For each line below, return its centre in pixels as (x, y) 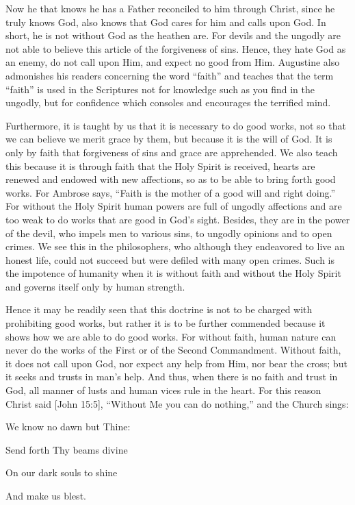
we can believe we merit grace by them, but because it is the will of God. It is (169, 139)
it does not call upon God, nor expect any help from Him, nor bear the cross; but (176, 363)
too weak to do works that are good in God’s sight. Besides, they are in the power (178, 219)
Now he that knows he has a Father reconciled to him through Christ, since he (170, 8)
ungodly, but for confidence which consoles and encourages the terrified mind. (168, 102)
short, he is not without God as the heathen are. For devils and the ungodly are (173, 35)
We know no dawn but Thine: (68, 427)
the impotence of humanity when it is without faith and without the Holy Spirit (173, 273)
